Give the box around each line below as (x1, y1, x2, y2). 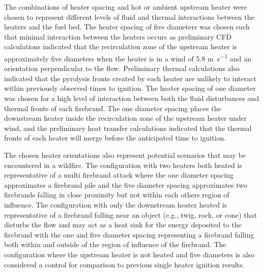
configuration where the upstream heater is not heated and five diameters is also (4, 249, 255, 259)
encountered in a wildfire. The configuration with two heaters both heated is (4, 159, 242, 170)
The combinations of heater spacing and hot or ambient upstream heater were (4, 2, 247, 12)
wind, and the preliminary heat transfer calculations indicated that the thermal (4, 122, 252, 133)
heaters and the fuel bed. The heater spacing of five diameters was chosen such (4, 21, 250, 32)
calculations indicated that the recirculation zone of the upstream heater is (4, 41, 238, 52)
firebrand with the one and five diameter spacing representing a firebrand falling (4, 229, 254, 240)
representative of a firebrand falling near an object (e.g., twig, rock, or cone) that (4, 209, 257, 220)
